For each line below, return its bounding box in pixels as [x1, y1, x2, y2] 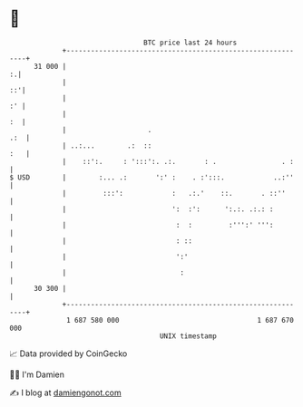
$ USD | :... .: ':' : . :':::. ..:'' [9, 172, 295, 182]
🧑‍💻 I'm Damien [9, 369, 65, 380]
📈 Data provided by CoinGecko [9, 348, 128, 359]
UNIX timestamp [159, 331, 218, 341]
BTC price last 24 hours [143, 38, 238, 47]
